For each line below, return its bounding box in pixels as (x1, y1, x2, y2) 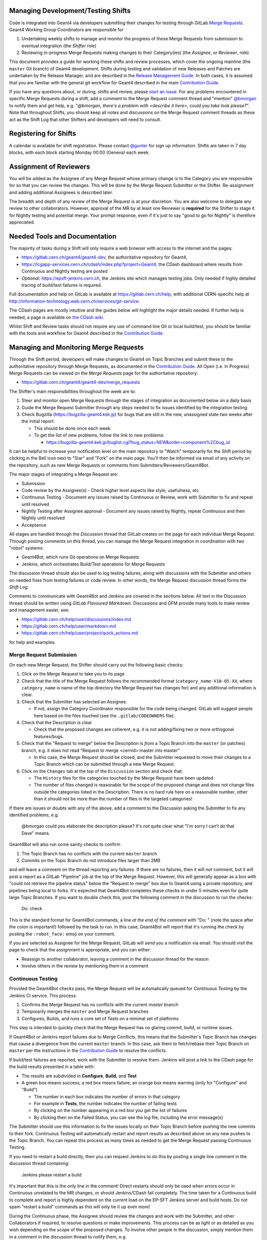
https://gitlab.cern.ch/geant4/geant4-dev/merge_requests (21, 379, 140, 385)
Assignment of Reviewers (9, 162, 90, 171)
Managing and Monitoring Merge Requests (9, 343, 144, 352)
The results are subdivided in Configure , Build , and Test (21, 1073, 137, 1079)
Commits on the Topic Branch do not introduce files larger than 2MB (21, 858, 161, 863)
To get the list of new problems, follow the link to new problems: (34, 432, 165, 438)
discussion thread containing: (9, 1161, 70, 1167)
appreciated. (9, 219, 35, 225)
